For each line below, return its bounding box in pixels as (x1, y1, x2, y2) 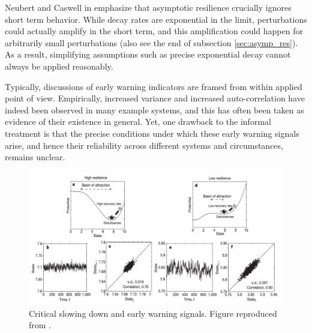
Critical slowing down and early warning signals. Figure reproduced (29, 307, 277, 319)
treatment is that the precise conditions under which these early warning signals (5, 127, 299, 139)
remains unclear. (5, 151, 65, 163)
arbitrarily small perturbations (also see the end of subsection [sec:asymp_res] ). (5, 36, 298, 49)
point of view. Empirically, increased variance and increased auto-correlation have (5, 92, 305, 104)
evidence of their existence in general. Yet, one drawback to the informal (5, 115, 271, 128)
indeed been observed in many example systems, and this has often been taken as (5, 103, 304, 116)
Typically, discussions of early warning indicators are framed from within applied (5, 80, 302, 92)
